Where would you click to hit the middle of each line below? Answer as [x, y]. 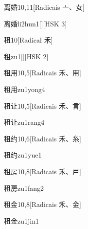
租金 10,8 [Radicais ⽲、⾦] [43, 204]
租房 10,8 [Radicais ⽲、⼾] [43, 171]
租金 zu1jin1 [21, 220]
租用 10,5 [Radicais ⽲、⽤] [43, 73]
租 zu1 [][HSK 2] [26, 56]
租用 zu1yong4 [25, 89]
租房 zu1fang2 [24, 188]
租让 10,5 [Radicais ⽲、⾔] [43, 105]
